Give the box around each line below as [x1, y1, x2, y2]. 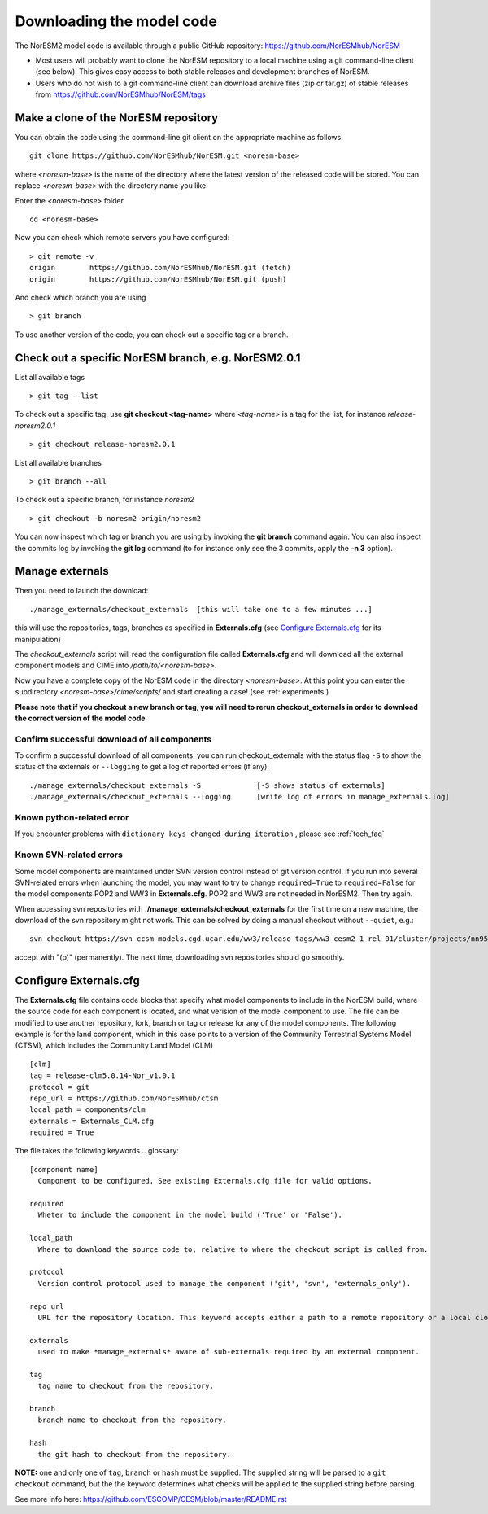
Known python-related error [15, 812, 129, 824]
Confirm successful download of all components [15, 733, 211, 745]
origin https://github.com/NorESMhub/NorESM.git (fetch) [29, 263, 292, 273]
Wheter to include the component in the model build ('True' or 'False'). [37, 1210, 343, 1220]
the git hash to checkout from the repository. [37, 1450, 232, 1459]
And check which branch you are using [15, 292, 146, 302]
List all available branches [15, 457, 102, 467]
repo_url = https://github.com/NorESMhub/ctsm [29, 1093, 219, 1103]
